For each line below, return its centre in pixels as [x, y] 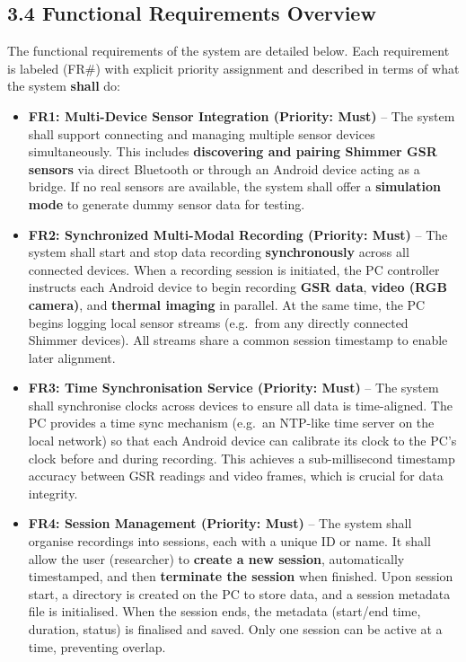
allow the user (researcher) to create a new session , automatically [216, 558]
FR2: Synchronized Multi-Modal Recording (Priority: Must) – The [238, 234]
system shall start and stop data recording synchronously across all [219, 252]
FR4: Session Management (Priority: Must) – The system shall [220, 523]
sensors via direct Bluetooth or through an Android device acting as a [224, 168]
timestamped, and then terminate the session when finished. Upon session [241, 576]
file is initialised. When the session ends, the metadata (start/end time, [224, 611]
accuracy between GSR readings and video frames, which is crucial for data [236, 476]
